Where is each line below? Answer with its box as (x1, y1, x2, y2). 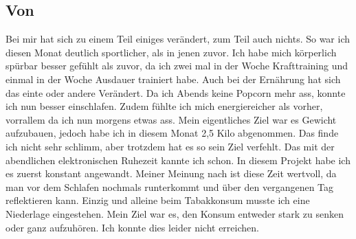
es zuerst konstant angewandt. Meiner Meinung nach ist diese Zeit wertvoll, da (5, 166, 337, 181)
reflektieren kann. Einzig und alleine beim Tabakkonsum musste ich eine (5, 193, 310, 207)
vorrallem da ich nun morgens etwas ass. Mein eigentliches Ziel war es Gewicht (5, 112, 337, 126)
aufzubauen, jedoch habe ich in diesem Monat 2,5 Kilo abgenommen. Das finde (5, 126, 339, 140)
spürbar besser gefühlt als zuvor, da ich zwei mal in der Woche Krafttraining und (5, 58, 348, 73)
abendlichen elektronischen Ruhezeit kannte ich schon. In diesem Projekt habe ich (5, 152, 351, 167)
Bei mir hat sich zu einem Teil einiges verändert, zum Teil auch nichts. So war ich (5, 32, 351, 46)
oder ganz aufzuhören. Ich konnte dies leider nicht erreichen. (5, 220, 259, 234)
